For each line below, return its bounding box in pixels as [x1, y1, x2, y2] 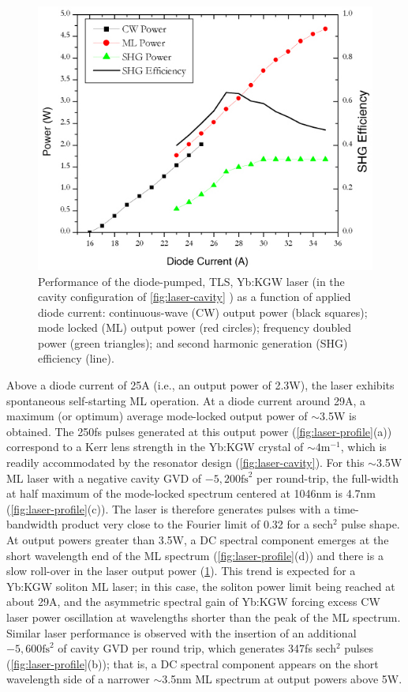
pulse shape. [341, 516, 400, 532]
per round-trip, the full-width [256, 469, 399, 486]
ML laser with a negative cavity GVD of [6, 469, 202, 486]
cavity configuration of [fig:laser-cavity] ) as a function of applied [38, 288, 351, 305]
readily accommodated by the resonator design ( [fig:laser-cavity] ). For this [6, 454, 365, 471]
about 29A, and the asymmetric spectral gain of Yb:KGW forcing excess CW [6, 593, 380, 610]
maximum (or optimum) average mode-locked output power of [6, 408, 308, 424]
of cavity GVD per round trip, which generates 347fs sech [58, 640, 336, 656]
